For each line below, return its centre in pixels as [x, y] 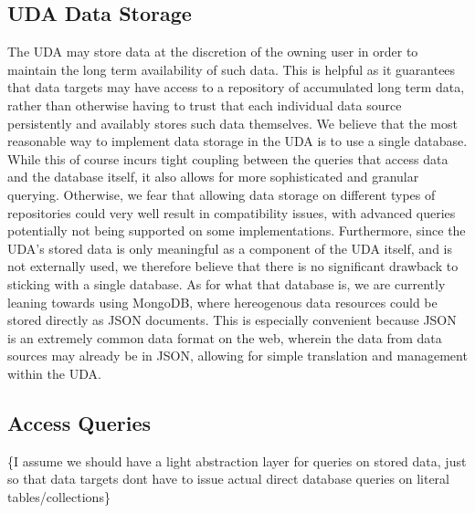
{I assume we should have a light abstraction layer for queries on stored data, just [237, 461]
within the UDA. [54, 373]
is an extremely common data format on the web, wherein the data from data [225, 337]
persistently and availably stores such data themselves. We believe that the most [232, 123]
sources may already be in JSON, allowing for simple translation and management [237, 356]
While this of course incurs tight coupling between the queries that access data [228, 158]
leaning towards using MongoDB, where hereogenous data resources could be [222, 302]
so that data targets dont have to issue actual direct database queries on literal [228, 479]
